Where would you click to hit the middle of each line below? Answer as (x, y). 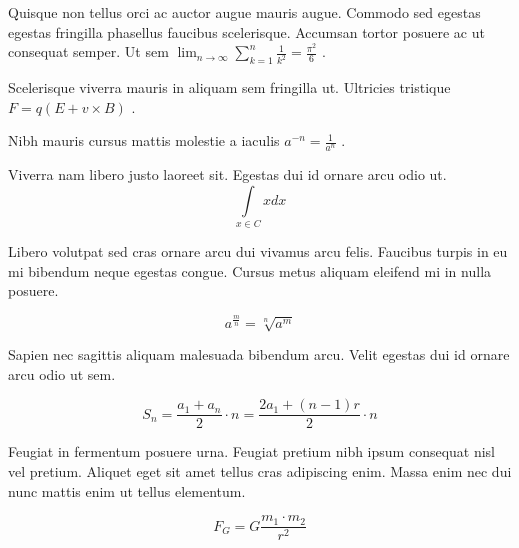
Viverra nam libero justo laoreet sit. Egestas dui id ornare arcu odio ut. (227, 174)
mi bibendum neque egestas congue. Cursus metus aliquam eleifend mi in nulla (250, 270)
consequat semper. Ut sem (88, 51)
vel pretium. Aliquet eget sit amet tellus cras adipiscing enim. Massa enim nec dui (260, 470)
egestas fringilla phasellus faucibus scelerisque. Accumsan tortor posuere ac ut (246, 31)
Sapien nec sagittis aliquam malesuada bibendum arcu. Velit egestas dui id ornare (259, 354)
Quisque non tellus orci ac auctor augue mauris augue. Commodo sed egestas (244, 12)
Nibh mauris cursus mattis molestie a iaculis (144, 140)
